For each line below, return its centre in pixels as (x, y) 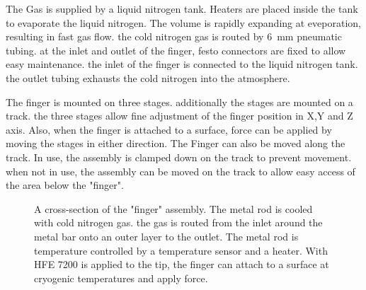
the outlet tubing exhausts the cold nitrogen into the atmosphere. (148, 77)
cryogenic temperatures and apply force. (121, 278)
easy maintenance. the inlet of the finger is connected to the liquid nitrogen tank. (182, 64)
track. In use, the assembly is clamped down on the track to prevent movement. (179, 157)
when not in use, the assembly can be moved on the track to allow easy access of (181, 171)
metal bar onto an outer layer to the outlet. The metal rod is (166, 236)
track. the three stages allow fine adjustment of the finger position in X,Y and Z (179, 116)
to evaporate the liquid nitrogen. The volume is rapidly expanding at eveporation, (183, 22)
